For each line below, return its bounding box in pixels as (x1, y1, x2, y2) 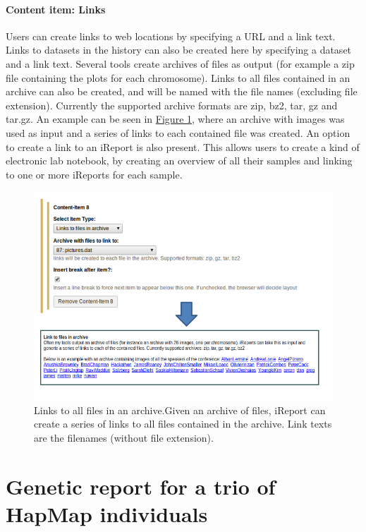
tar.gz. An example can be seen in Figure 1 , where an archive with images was (6, 111, 345, 126)
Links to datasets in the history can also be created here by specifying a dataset (6, 42, 352, 57)
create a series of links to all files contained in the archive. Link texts (34, 416, 332, 431)
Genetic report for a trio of (6, 471, 276, 500)
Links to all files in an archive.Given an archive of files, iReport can (34, 402, 326, 417)
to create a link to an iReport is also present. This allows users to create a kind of (6, 139, 360, 154)
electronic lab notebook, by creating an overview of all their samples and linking (6, 153, 353, 168)
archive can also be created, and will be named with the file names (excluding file (6, 84, 358, 99)
